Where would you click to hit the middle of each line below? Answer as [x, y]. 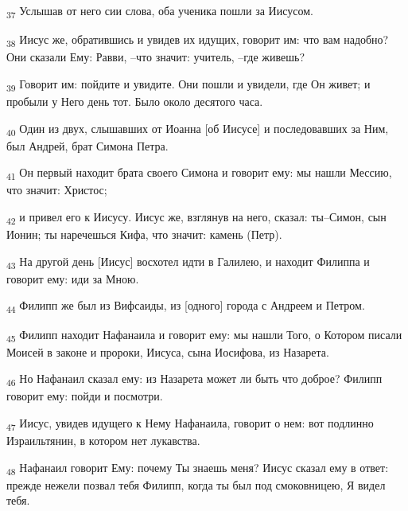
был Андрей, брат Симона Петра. [87, 145]
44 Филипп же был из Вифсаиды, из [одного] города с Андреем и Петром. [186, 306]
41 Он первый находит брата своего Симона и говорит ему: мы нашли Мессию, [199, 174]
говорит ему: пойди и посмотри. [85, 396]
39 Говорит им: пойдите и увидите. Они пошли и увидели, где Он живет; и [188, 84]
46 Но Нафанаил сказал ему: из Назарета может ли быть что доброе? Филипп [194, 380]
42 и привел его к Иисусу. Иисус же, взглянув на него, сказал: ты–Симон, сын [196, 218]
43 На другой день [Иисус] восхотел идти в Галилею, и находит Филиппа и [188, 262]
